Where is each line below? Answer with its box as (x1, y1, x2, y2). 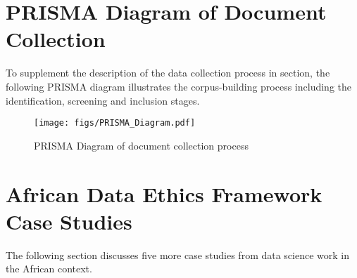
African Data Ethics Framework (6, 179, 322, 208)
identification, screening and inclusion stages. (6, 93, 200, 107)
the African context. (6, 261, 92, 276)
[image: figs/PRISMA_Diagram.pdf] (34, 118, 196, 128)
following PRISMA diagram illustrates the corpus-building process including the (6, 79, 351, 93)
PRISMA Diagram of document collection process (34, 138, 249, 152)
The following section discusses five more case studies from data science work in (6, 247, 349, 262)
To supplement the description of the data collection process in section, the (6, 65, 330, 80)
